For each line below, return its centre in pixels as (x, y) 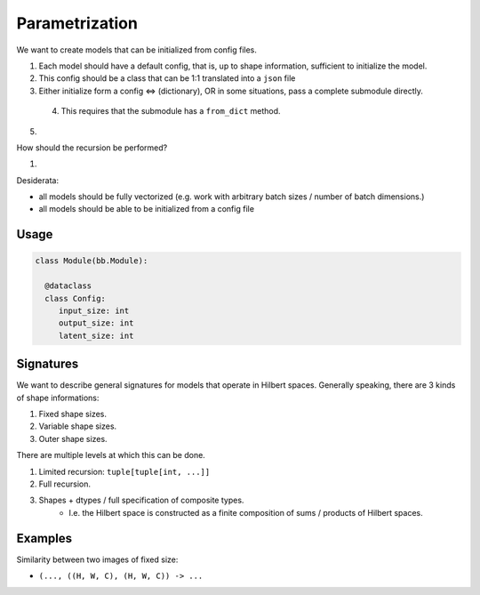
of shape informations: (58, 398)
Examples (44, 538)
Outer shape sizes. (73, 438)
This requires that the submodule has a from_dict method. (171, 111)
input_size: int (94, 311)
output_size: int (96, 323)
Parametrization (77, 23)
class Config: (76, 298)
